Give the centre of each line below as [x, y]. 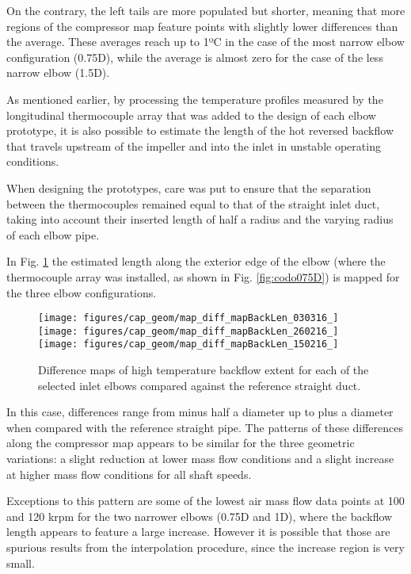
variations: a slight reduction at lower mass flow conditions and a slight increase [200, 459]
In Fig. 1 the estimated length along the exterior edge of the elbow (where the [196, 261]
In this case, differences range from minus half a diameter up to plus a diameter [200, 412]
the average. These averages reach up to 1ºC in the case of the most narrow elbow [205, 42]
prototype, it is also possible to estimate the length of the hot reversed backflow [200, 130]
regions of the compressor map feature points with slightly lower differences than [202, 26]
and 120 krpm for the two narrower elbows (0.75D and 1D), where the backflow [200, 516]
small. [21, 563]
